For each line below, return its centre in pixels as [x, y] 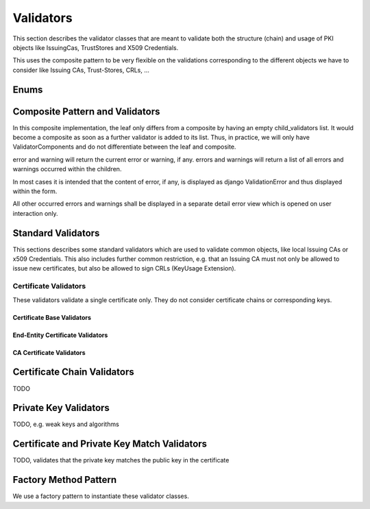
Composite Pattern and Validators [86, 111]
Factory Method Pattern [65, 480]
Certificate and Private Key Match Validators [110, 444]
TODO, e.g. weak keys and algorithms [66, 424]
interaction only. [35, 213]
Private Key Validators [61, 408]
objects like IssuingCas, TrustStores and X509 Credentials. [96, 47]
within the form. [35, 191]
